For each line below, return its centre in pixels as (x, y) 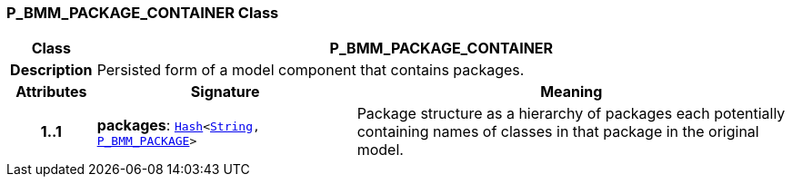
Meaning (571, 92)
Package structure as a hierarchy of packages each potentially (571, 114)
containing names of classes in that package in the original (558, 132)
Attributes (51, 92)
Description (51, 70)
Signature (225, 92)
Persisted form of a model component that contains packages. (311, 70)
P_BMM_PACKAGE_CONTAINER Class (143, 13)
